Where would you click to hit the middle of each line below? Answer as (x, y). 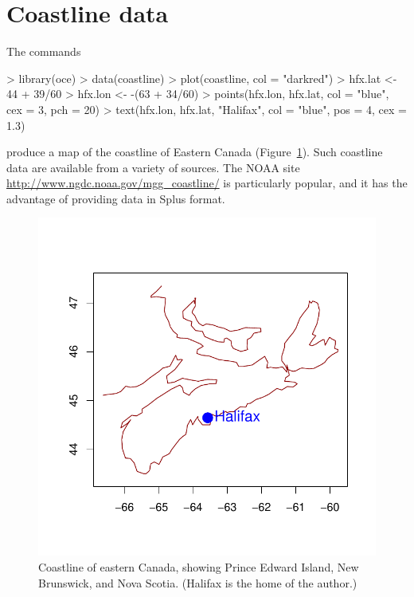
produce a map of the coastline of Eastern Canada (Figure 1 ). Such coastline (195, 152)
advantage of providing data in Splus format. (116, 198)
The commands (44, 51)
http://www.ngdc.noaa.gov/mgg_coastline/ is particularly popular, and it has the (207, 183)
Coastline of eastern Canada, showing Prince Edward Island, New (199, 567)
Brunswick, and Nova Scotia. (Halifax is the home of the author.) (198, 582)
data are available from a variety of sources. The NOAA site (153, 167)
